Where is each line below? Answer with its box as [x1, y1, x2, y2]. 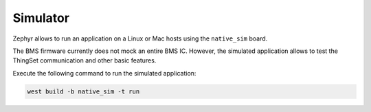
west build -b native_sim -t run [27, 87, 140, 96]
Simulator [12, 10, 70, 25]
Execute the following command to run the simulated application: [12, 69, 196, 77]
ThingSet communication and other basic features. [12, 56, 157, 65]
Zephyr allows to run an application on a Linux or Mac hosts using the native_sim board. [12, 34, 268, 43]
